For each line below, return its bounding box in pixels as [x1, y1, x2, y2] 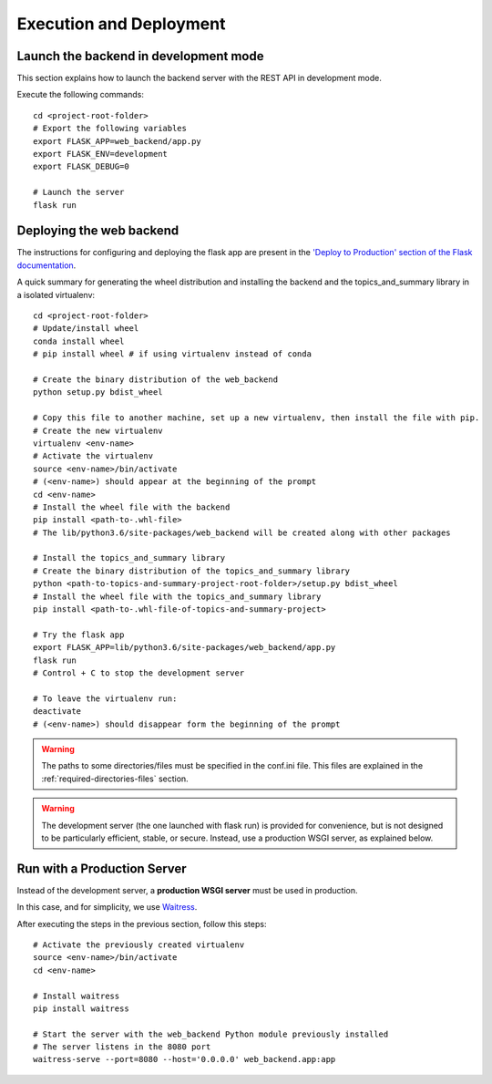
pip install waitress [33, 1003, 129, 1014]
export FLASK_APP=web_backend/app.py [33, 136, 202, 146]
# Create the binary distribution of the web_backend [33, 375, 278, 385]
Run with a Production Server [16, 861, 187, 876]
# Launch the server [33, 187, 125, 198]
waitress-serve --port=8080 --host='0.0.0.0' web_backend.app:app [33, 1054, 336, 1065]
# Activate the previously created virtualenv [33, 939, 245, 950]
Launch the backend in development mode [16, 48, 264, 64]
